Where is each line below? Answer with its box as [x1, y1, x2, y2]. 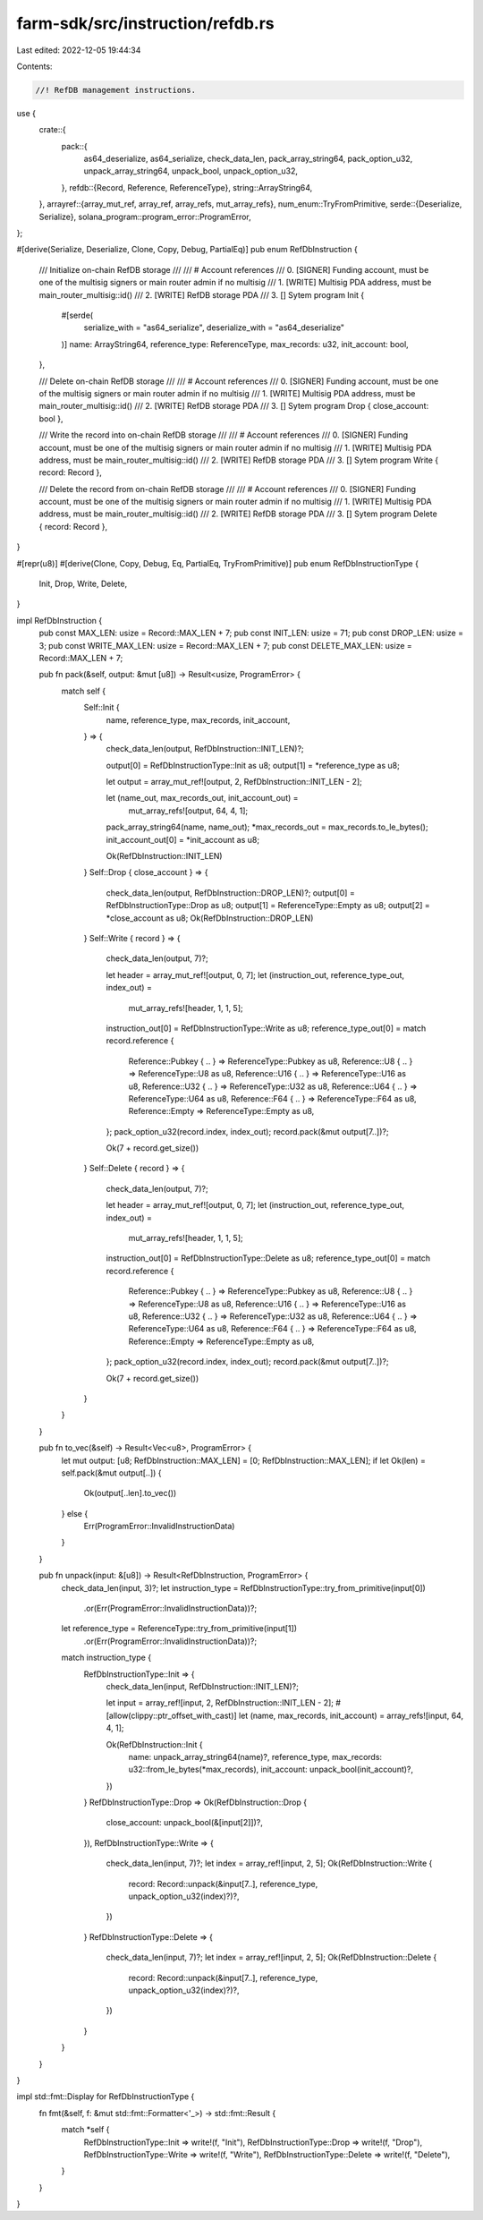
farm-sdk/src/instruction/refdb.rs [16, 13, 275, 33]
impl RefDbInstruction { [16, 615, 103, 625]
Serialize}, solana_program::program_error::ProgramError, [38, 211, 252, 222]
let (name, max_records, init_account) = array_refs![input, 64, [238, 1710, 464, 1721]
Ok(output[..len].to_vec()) [83, 1488, 177, 1499]
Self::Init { [83, 702, 120, 713]
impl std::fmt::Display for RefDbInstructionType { [16, 2091, 195, 2102]
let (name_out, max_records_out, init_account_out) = [106, 793, 299, 804]
